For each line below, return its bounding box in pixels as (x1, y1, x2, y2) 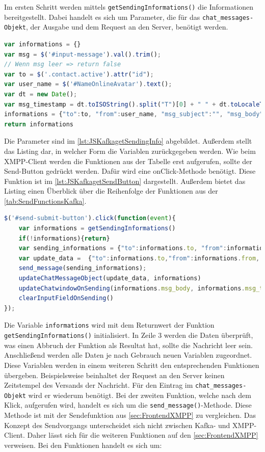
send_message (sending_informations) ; (18, 264, 147, 272)
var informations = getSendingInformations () (18, 225, 176, 232)
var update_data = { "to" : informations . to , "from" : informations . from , (18, 254, 260, 262)
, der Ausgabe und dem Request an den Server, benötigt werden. (25, 21, 228, 32)
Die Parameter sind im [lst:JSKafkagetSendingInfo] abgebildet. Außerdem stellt (4, 136, 252, 146)
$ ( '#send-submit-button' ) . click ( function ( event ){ (4, 215, 176, 222)
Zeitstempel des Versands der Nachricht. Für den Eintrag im (4, 380, 193, 390)
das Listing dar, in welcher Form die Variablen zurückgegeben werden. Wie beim (4, 145, 256, 156)
